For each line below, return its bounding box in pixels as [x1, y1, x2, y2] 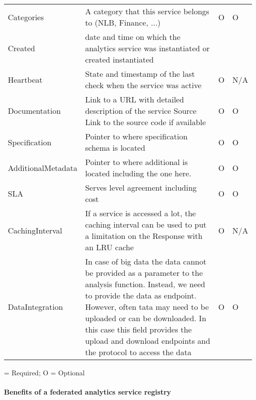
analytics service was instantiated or [85, 42, 210, 54]
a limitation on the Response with [85, 230, 203, 241]
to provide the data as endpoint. [85, 290, 196, 301]
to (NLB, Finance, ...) [85, 17, 161, 28]
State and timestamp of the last [85, 68, 195, 79]
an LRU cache [85, 241, 134, 253]
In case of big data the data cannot [85, 256, 207, 267]
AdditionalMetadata [8, 162, 77, 173]
